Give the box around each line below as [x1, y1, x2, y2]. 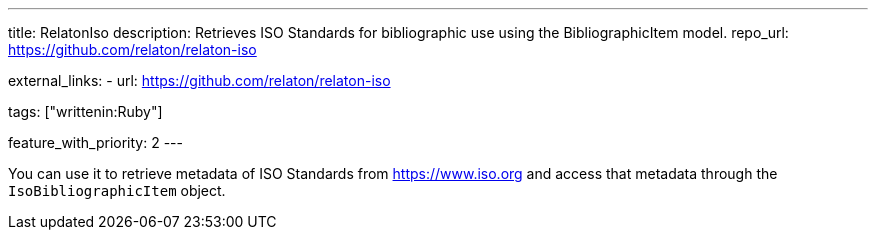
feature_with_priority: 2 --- [8, 134, 183, 151]
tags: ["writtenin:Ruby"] [8, 103, 163, 120]
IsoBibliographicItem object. [8, 182, 226, 199]
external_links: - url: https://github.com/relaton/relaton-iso [8, 72, 391, 89]
